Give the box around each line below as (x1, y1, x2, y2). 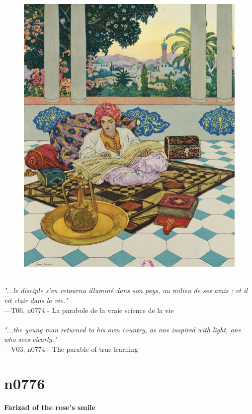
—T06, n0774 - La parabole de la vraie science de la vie (4, 305, 174, 315)
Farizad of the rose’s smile (4, 402, 95, 412)
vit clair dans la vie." (4, 295, 68, 305)
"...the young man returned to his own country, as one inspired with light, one (4, 324, 241, 334)
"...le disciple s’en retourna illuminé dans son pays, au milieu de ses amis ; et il (4, 285, 248, 296)
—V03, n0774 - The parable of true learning (4, 343, 139, 354)
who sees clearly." (4, 334, 57, 344)
